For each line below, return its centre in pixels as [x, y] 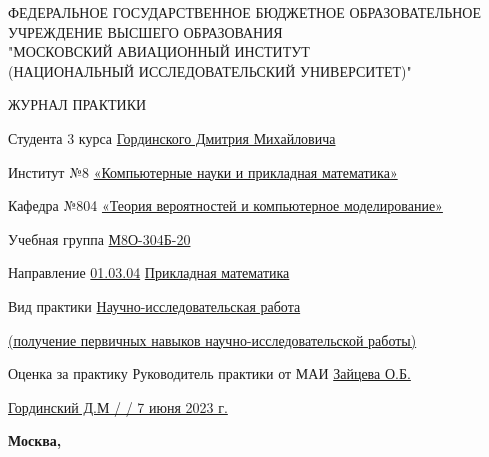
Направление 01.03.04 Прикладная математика [149, 272]
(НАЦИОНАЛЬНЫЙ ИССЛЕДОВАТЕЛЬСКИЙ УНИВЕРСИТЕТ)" [210, 70]
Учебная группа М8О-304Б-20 [99, 238]
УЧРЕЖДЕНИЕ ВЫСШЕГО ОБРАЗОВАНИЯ [145, 31]
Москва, [35, 440]
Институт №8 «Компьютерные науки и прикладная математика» [203, 171]
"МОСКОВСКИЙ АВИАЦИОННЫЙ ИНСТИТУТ [159, 51]
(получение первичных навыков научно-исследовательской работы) [212, 339]
